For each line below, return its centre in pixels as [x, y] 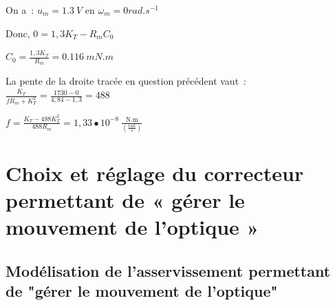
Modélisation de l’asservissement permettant [168, 271]
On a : [20, 10]
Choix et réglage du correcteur [155, 173]
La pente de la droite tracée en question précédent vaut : [126, 81]
